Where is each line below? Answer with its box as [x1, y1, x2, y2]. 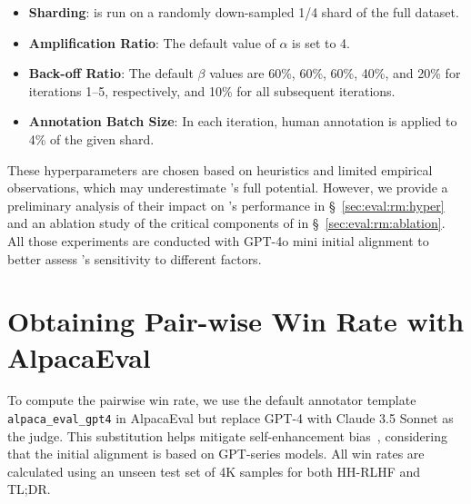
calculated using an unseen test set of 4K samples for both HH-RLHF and [7, 461, 421, 480]
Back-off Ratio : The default [28, 64, 194, 83]
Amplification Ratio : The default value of [28, 33, 276, 52]
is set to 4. [292, 33, 350, 52]
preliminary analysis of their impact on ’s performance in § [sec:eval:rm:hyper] [7, 195, 445, 214]
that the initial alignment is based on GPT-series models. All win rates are [7, 444, 425, 463]
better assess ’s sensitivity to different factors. [7, 249, 262, 268]
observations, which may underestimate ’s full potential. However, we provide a [7, 178, 448, 197]
